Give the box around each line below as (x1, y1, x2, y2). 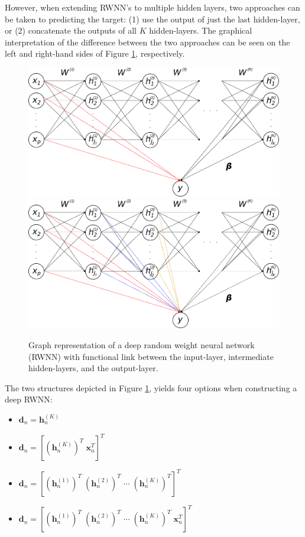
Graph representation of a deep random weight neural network (28, 339, 255, 351)
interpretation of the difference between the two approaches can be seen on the (5, 35, 290, 48)
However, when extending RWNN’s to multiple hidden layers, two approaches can (5, 1, 300, 13)
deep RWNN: (5, 393, 53, 405)
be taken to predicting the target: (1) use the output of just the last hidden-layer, (5, 12, 300, 25)
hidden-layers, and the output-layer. (28, 362, 158, 374)
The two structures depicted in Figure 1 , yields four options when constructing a (5, 381, 297, 394)
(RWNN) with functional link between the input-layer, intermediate (28, 350, 274, 362)
